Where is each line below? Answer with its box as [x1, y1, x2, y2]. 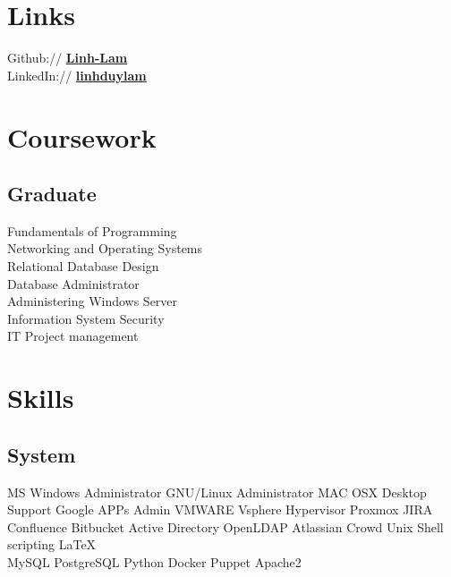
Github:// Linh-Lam [7, 48, 128, 67]
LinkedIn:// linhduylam [7, 65, 147, 84]
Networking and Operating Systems [7, 239, 203, 258]
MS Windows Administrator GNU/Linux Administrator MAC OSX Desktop [7, 482, 427, 501]
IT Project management [7, 327, 139, 345]
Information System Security [7, 309, 165, 327]
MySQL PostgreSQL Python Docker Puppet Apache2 [7, 553, 302, 571]
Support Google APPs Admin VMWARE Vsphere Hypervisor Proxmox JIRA [7, 500, 433, 519]
